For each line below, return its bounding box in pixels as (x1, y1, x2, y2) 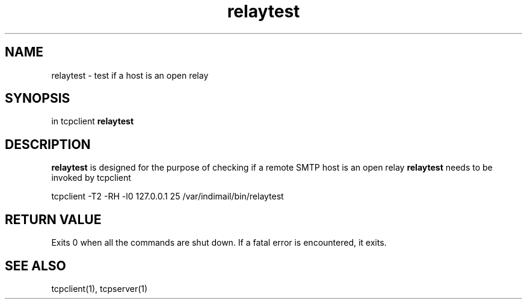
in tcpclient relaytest (51, 116, 134, 127)
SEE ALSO (5, 258, 66, 273)
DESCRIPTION (5, 136, 91, 152)
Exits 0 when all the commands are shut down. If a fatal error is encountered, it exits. (51, 237, 387, 248)
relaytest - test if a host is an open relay (51, 70, 209, 81)
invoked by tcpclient (51, 172, 131, 183)
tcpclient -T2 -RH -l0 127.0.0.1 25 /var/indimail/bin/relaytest (51, 191, 284, 202)
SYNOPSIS (5, 91, 70, 106)
